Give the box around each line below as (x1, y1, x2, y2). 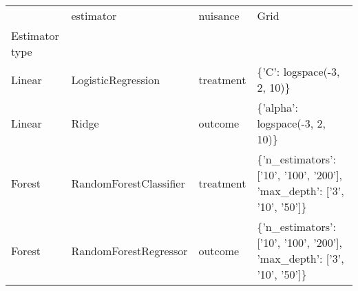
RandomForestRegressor (71, 242, 188, 259)
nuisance (198, 8, 240, 23)
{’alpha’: (257, 99, 298, 115)
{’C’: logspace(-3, (257, 63, 340, 79)
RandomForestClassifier (71, 174, 185, 191)
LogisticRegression (71, 71, 160, 88)
